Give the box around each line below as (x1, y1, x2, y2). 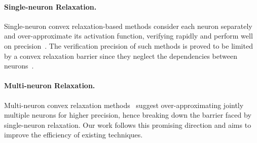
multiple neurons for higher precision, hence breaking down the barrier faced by (4, 110, 251, 120)
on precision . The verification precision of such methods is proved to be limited (4, 40, 253, 51)
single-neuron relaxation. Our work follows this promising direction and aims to (4, 119, 251, 130)
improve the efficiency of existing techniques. (4, 129, 143, 140)
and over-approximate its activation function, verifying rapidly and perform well (4, 30, 253, 41)
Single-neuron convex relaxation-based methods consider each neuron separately (4, 20, 252, 31)
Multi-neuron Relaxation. (4, 80, 95, 91)
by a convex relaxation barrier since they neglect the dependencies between (4, 50, 237, 61)
